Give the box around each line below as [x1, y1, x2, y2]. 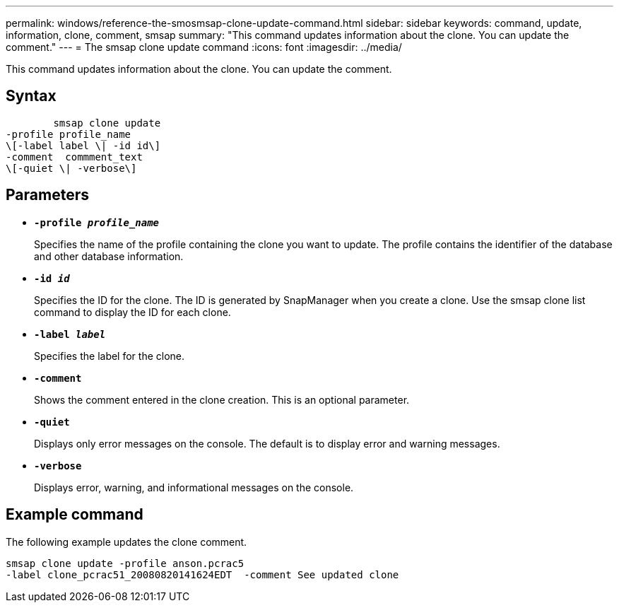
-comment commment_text [6, 151, 143, 163]
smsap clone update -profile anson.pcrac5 [6, 557, 244, 569]
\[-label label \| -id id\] [6, 139, 161, 151]
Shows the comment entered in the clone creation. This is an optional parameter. [34, 393, 410, 406]
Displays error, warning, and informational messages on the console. [34, 481, 354, 493]
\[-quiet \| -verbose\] [6, 162, 137, 174]
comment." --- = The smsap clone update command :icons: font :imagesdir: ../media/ [6, 41, 402, 53]
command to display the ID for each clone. [34, 305, 231, 318]
